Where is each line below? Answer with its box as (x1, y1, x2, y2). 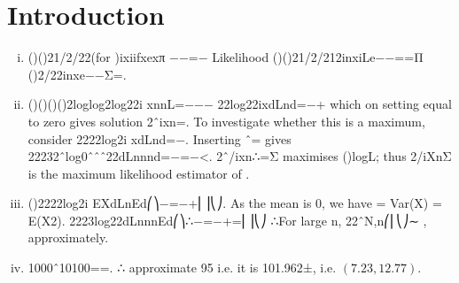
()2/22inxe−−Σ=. (27, 65, 127, 83)
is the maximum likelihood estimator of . (27, 164, 250, 182)
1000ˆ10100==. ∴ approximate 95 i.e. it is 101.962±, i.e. (27, 258, 337, 277)
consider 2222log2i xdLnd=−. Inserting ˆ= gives (27, 129, 292, 148)
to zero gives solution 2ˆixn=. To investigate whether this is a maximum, (27, 111, 425, 130)
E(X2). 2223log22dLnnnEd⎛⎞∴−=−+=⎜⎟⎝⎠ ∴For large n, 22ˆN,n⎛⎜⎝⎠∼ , (27, 210, 427, 229)
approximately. (27, 228, 109, 247)
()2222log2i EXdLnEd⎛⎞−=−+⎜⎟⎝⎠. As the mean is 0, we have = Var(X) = (27, 194, 442, 212)
